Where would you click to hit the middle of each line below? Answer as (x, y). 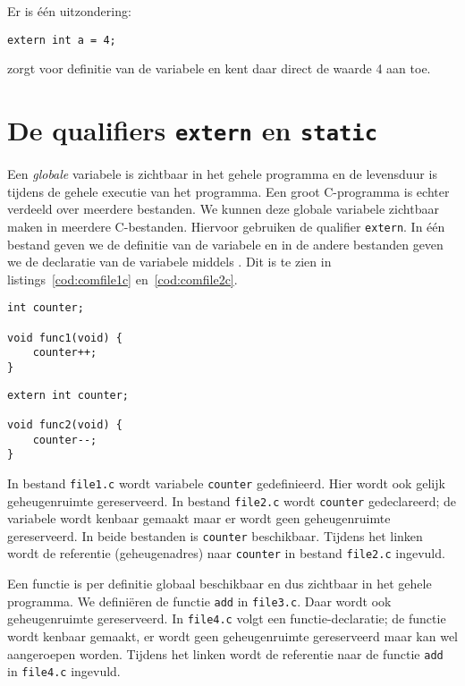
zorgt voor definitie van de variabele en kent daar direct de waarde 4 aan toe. (219, 68)
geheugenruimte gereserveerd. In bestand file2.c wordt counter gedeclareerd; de (232, 500)
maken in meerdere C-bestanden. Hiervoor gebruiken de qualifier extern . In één (226, 226)
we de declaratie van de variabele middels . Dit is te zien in (169, 262)
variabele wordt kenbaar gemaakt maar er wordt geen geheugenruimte (199, 518)
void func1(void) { (65, 338)
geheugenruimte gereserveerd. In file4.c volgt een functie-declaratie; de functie (227, 618)
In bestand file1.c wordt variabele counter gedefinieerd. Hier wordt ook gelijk (226, 483)
